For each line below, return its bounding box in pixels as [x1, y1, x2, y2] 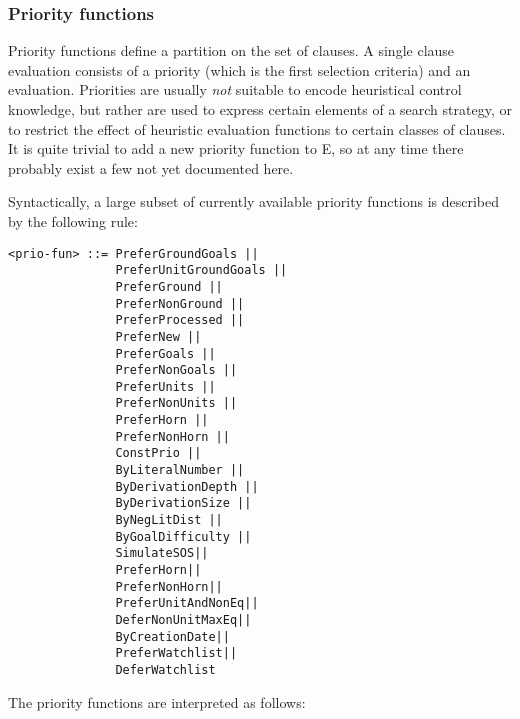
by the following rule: [8, 210, 138, 231]
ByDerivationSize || [115, 496, 252, 511]
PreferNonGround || [115, 296, 245, 311]
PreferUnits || [115, 379, 216, 394]
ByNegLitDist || [115, 513, 223, 528]
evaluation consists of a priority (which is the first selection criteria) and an [8, 59, 471, 80]
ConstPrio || [115, 446, 202, 461]
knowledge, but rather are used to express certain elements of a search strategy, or [8, 99, 512, 119]
